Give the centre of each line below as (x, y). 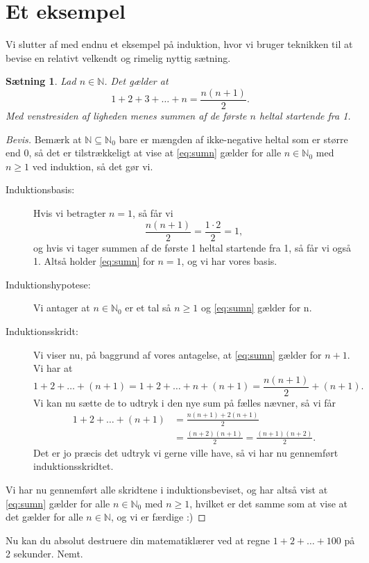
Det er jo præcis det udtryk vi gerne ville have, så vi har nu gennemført (186, 452)
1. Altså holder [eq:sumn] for (94, 261)
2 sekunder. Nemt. (44, 554)
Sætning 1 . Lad (41, 81)
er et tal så (148, 308)
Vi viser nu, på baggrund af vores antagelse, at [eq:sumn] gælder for (178, 354)
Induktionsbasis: (40, 189)
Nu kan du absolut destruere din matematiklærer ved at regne (138, 540)
